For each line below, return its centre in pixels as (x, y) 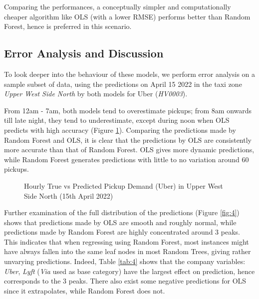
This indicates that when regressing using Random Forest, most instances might (127, 241)
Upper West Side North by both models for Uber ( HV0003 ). (96, 94)
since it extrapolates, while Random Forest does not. (85, 290)
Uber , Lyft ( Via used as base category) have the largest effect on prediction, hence (129, 271)
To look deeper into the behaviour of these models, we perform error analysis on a (130, 74)
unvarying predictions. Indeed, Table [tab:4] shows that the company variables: (125, 261)
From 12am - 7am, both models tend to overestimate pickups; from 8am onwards (128, 110)
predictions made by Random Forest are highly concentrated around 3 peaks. (122, 232)
